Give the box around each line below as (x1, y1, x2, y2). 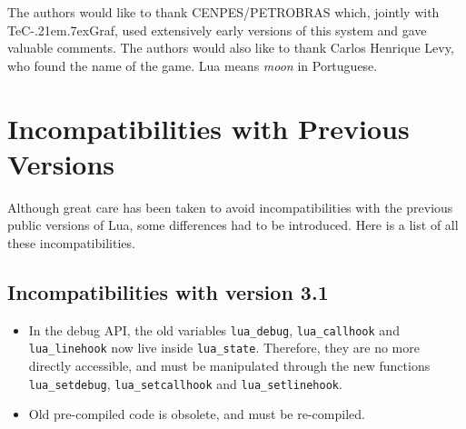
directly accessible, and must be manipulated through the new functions (28, 355, 431, 374)
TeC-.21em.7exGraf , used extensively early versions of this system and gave (7, 20, 427, 39)
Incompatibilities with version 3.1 (7, 277, 329, 305)
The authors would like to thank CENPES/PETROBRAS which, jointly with (7, 3, 440, 21)
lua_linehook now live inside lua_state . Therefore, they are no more (28, 338, 420, 357)
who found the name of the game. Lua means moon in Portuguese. (7, 55, 378, 75)
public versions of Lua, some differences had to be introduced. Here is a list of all (7, 215, 459, 234)
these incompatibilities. (7, 233, 135, 252)
